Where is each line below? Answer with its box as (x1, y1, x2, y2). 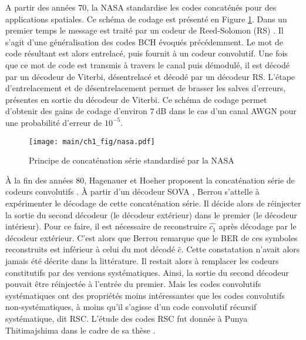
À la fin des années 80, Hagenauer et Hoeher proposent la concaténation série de (5, 174, 295, 186)
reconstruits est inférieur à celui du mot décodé (5, 243, 175, 255)
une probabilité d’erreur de (5, 116, 102, 128)
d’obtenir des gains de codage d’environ (5, 105, 147, 117)
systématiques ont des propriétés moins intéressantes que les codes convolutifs (5, 289, 285, 301)
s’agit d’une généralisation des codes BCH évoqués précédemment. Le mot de (5, 35, 283, 48)
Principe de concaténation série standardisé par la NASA (29, 154, 234, 166)
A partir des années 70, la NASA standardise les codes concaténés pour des (5, 1, 277, 13)
